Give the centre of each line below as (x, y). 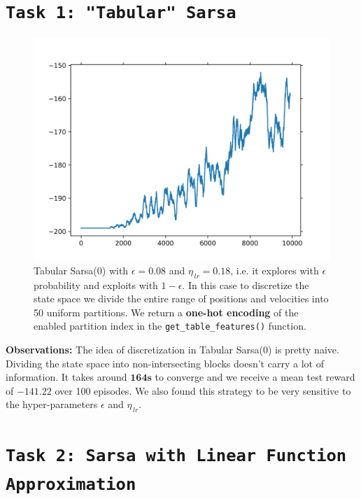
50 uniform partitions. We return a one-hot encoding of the (166, 312)
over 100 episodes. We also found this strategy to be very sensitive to (203, 390)
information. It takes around (66, 377)
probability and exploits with (96, 284)
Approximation (71, 484)
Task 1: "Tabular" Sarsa (121, 13)
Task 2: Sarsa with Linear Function (176, 456)
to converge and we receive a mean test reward (255, 377)
